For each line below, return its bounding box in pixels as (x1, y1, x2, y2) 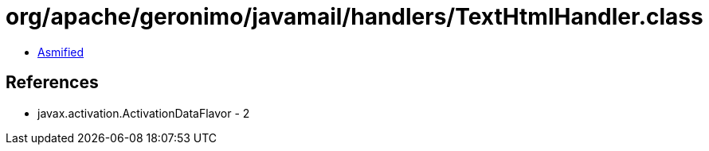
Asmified (37, 45, 84, 59)
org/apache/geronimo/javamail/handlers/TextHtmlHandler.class (6, 3, 703, 30)
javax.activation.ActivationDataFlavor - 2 (37, 106, 250, 120)
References (6, 72, 99, 93)
